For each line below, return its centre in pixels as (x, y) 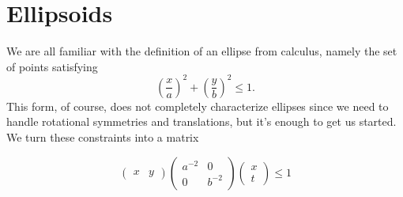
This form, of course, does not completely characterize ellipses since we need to (198, 106)
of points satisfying (52, 66)
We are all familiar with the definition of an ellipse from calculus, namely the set (202, 51)
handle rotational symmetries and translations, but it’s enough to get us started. (201, 121)
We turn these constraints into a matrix (103, 137)
